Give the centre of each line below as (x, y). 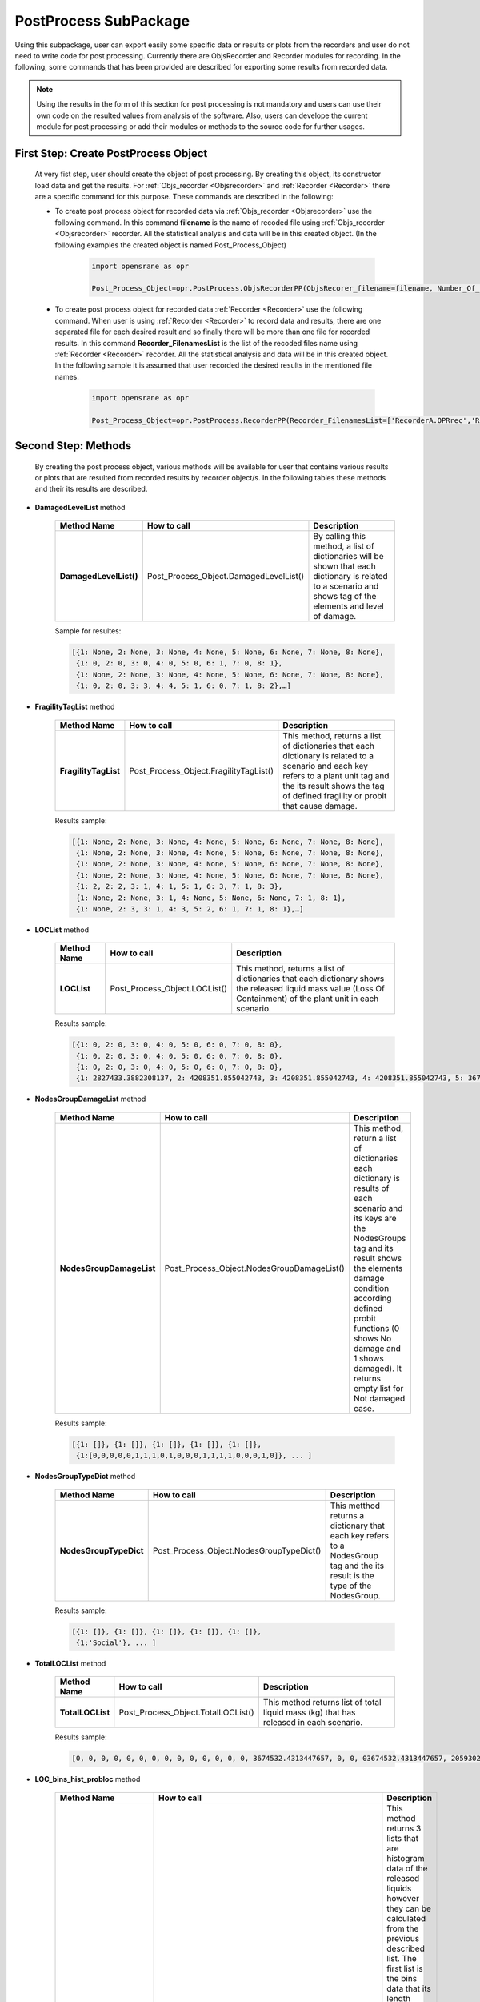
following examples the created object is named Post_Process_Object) (171, 245)
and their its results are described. (91, 489)
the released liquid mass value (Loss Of (311, 989)
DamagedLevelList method (80, 507)
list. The (402, 1958)
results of (371, 1188)
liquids (399, 1888)
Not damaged (379, 1398)
